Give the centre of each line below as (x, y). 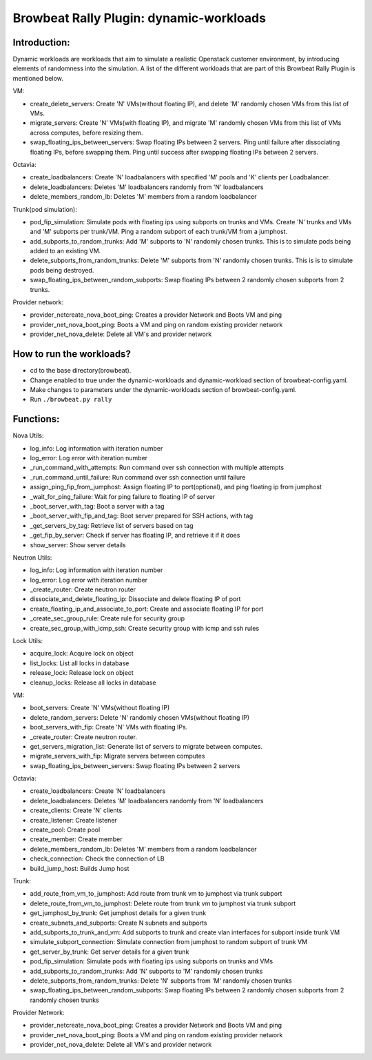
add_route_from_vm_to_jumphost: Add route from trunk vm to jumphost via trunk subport (156, 894)
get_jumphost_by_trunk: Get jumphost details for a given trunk (118, 913)
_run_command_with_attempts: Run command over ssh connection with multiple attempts (157, 468)
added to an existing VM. (65, 251)
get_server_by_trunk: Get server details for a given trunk (110, 952)
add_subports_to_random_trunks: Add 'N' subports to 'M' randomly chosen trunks (146, 971)
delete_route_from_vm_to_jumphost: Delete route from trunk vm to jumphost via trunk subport (163, 903)
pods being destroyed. (62, 270)
